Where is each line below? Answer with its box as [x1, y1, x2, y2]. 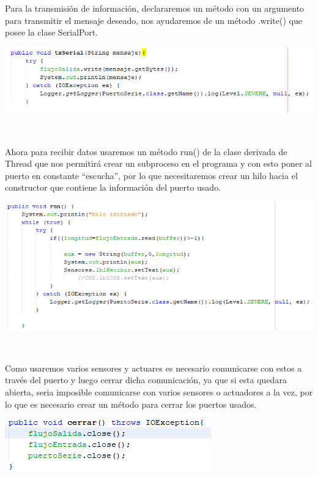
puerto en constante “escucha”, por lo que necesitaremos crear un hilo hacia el [5, 169, 298, 181]
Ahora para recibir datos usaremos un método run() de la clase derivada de [5, 145, 287, 158]
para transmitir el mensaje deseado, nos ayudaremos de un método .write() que [5, 13, 302, 26]
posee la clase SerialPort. [5, 26, 98, 39]
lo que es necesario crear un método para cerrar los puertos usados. [5, 397, 257, 410]
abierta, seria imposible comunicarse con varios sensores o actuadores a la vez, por [5, 385, 313, 398]
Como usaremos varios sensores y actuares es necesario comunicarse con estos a [5, 361, 302, 374]
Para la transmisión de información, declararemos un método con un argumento [5, 2, 305, 14]
